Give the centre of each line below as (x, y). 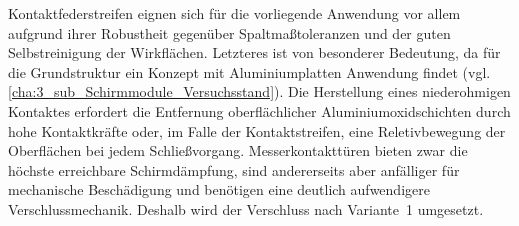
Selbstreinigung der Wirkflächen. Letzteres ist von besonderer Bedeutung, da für (254, 52)
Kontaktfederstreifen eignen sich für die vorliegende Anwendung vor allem (234, 13)
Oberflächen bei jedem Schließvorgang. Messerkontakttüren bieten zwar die (238, 150)
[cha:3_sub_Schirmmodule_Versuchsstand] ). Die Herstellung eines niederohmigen (259, 91)
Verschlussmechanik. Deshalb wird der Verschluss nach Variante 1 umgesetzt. (246, 208)
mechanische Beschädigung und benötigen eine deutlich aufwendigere (219, 189)
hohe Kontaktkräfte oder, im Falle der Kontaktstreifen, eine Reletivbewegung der (257, 130)
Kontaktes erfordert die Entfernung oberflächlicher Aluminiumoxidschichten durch (259, 110)
